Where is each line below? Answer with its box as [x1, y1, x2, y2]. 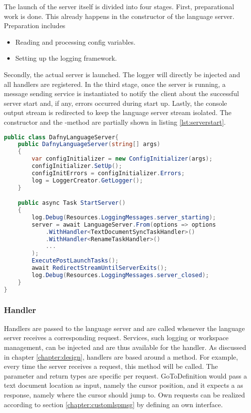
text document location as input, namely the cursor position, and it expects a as [4, 380, 243, 390]
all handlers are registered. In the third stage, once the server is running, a [4, 79, 226, 89]
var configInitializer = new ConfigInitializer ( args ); [32, 155, 213, 163]
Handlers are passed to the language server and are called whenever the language [4, 323, 245, 333]
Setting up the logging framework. [15, 53, 117, 63]
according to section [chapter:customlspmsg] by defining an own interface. [4, 399, 223, 409]
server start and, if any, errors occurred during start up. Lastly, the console [4, 98, 227, 108]
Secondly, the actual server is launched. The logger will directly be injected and [4, 69, 240, 79]
